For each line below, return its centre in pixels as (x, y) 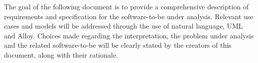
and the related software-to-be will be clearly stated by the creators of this (118, 45)
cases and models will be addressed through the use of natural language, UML (124, 26)
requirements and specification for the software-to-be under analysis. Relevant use (129, 16)
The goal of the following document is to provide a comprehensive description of (127, 6)
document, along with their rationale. (61, 54)
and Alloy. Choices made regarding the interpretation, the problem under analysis (129, 35)
